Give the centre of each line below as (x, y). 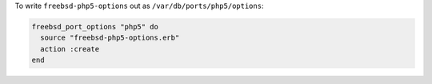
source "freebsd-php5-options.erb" (110, 38)
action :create (70, 49)
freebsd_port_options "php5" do (95, 27)
